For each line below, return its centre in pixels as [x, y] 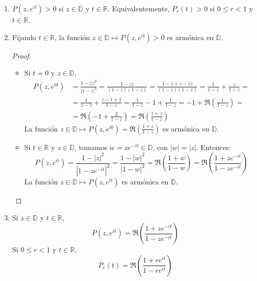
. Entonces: [214, 147]
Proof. [22, 55]
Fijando [24, 37]
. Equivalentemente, [139, 8]
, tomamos [91, 147]
